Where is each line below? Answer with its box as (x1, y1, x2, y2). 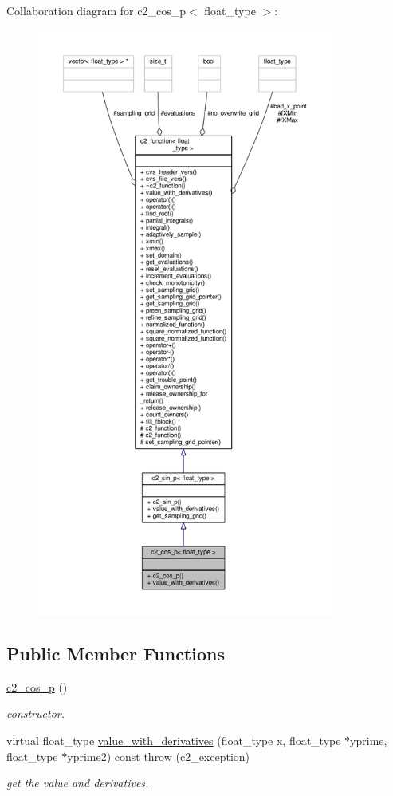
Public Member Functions (6, 640, 225, 665)
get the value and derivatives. (6, 774, 149, 791)
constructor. (6, 705, 65, 722)
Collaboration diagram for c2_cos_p (6, 2, 186, 18)
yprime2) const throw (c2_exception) (67, 747, 250, 764)
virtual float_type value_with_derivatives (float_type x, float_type (6, 731, 341, 748)
